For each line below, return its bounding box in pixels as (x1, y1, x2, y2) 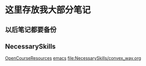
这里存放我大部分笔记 (5, 4, 91, 16)
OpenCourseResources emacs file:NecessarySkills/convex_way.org (5, 55, 142, 61)
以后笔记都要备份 (5, 25, 57, 34)
